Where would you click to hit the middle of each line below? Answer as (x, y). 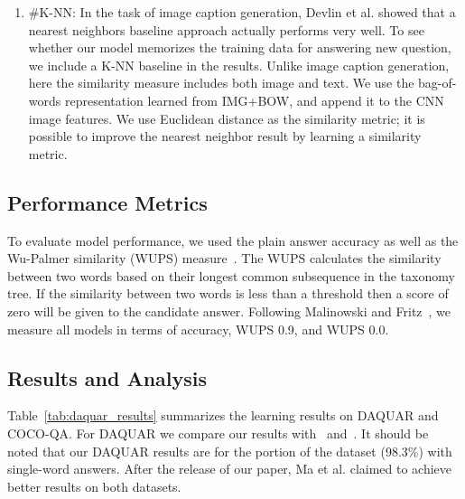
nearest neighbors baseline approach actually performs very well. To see (226, 29)
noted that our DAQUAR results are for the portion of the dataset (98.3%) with (230, 451)
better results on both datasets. (94, 486)
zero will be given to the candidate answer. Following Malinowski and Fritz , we (229, 311)
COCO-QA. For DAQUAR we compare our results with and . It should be (218, 433)
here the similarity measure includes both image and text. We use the (221, 83)
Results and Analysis (107, 377)
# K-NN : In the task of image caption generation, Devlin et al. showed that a (242, 12)
